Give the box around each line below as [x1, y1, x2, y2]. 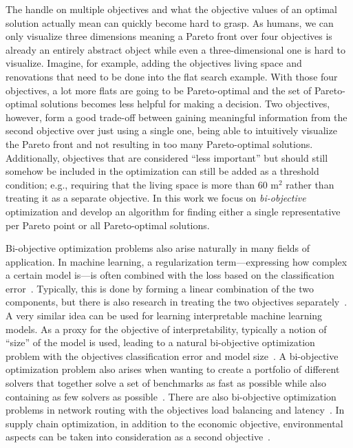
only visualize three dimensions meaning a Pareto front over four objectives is [6, 29, 332, 43]
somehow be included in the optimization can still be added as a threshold [6, 164, 319, 178]
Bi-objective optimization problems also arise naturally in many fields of [6, 241, 310, 255]
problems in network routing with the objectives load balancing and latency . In [6, 403, 345, 417]
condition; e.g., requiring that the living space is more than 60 [6, 177, 268, 191]
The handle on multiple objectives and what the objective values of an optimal [6, 2, 337, 16]
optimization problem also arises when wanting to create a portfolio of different [6, 362, 340, 376]
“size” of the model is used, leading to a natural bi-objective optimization [6, 335, 315, 350]
